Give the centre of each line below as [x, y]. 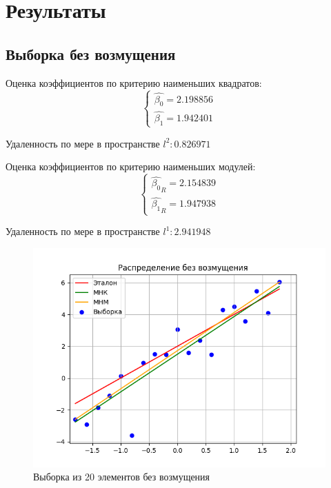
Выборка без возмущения [91, 53]
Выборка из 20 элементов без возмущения [122, 477]
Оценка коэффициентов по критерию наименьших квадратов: [134, 82]
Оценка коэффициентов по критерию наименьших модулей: [131, 166]
